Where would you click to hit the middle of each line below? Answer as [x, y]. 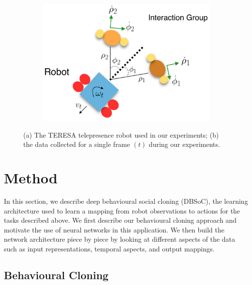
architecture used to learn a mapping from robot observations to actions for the [122, 210]
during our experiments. [184, 144]
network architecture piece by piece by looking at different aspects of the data [120, 239]
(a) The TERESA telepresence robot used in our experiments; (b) [121, 134]
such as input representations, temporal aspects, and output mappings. [109, 249]
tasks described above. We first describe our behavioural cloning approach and [120, 220]
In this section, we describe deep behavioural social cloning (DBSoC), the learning [126, 201]
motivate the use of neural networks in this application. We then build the [114, 229]
